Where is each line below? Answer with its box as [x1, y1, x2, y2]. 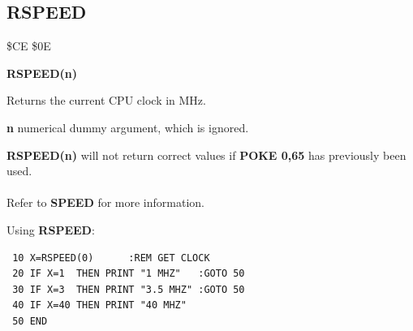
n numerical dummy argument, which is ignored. [6, 118, 249, 135]
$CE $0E [6, 37, 51, 54]
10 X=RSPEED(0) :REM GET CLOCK [12, 251, 210, 264]
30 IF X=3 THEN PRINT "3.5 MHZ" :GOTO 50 [12, 283, 245, 295]
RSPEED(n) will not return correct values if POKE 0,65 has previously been [6, 146, 407, 163]
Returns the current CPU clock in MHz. [6, 92, 206, 109]
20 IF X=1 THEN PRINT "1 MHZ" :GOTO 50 [12, 268, 245, 280]
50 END [12, 315, 48, 327]
